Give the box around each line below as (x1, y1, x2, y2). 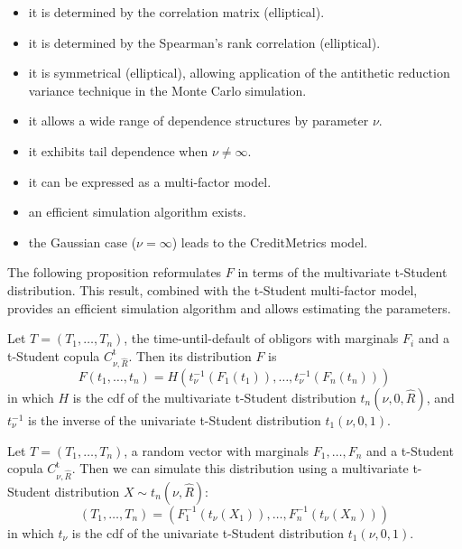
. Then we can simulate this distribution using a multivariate (71, 459, 409, 478)
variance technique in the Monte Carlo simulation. (28, 80, 307, 99)
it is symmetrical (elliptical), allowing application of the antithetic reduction (28, 63, 450, 82)
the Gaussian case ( (28, 232, 137, 251)
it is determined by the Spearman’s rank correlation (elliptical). (28, 33, 381, 51)
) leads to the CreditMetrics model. (171, 232, 368, 251)
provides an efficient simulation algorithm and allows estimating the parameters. (7, 298, 451, 317)
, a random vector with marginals (124, 441, 310, 460)
